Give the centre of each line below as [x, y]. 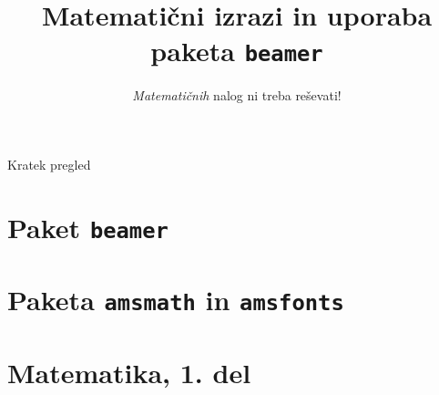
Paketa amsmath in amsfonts [176, 300]
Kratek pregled [49, 165]
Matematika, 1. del [129, 372]
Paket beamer [88, 227]
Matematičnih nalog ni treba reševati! [237, 95]
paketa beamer [237, 51]
